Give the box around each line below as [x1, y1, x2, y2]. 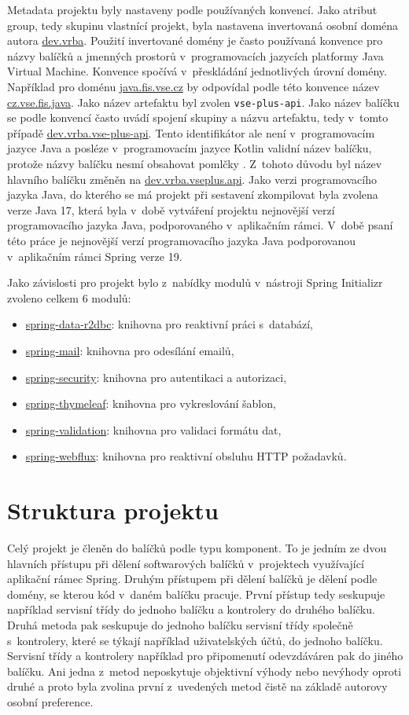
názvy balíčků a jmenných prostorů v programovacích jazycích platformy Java [7, 47, 384, 64]
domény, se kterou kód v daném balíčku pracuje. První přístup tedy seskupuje [7, 585, 385, 602]
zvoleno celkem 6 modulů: [7, 289, 131, 306]
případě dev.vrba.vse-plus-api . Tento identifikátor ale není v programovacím [7, 124, 375, 141]
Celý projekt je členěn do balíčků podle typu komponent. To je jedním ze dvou [7, 540, 387, 556]
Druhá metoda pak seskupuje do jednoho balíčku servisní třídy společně [7, 617, 353, 632]
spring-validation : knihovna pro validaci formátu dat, [25, 421, 282, 438]
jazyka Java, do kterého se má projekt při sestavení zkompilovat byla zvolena [7, 186, 378, 203]
